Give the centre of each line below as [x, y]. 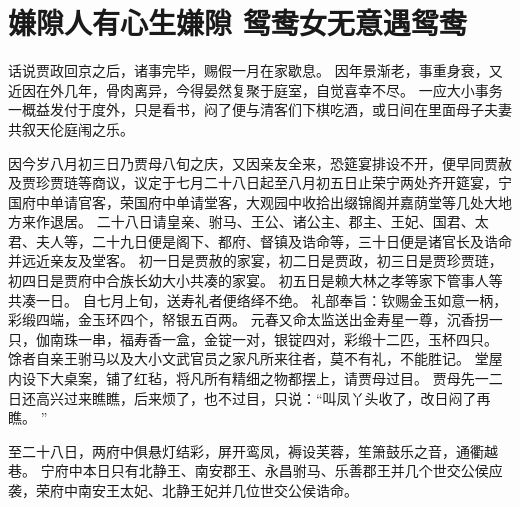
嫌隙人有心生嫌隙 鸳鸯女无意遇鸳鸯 [237, 22]
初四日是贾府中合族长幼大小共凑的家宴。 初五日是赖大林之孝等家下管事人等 [255, 280]
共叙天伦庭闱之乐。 [71, 128]
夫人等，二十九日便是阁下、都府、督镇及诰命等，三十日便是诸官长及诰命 [273, 240]
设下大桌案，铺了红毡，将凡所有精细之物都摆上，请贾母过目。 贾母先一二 [262, 378]
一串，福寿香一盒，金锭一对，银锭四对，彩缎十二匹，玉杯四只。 [287, 338]
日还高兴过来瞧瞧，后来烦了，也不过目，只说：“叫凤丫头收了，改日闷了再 [249, 397]
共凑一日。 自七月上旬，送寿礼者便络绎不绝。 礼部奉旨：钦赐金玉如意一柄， [258, 299]
